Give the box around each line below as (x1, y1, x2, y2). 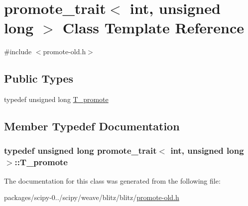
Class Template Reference (62, 17, 245, 38)
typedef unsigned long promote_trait (4, 144, 157, 157)
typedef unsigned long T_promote (4, 94, 109, 104)
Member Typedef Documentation (4, 118, 180, 134)
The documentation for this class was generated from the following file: (4, 175, 221, 186)
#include (4, 46, 32, 57)
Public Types (4, 71, 74, 86)
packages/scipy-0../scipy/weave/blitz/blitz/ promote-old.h (4, 192, 179, 203)
